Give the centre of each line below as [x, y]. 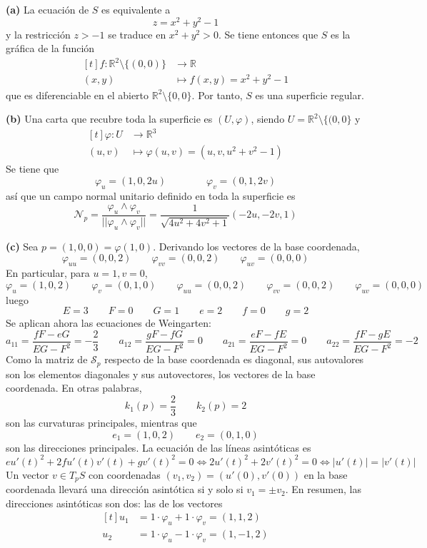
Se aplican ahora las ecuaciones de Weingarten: [109, 323]
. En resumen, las [323, 489]
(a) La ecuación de [47, 9]
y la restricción [38, 34]
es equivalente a [136, 9]
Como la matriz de [47, 359]
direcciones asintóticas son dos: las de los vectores [114, 503]
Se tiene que [32, 169]
